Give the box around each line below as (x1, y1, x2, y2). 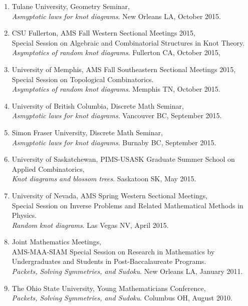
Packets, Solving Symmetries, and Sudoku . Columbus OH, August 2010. (12, 292, 232, 303)
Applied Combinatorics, (12, 163, 85, 174)
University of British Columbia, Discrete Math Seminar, (12, 100, 184, 111)
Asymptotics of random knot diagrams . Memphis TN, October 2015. (12, 84, 220, 94)
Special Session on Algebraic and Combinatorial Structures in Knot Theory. (12, 37, 245, 48)
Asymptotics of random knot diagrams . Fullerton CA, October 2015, (12, 47, 220, 58)
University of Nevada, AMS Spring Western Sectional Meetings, (12, 190, 208, 200)
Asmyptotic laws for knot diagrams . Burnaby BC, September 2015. (12, 137, 216, 147)
